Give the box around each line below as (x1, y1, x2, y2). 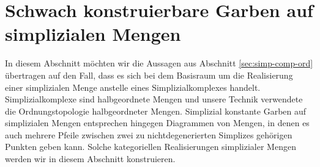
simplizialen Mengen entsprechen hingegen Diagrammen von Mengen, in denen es (5, 116, 310, 129)
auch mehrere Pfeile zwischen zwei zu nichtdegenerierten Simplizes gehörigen (5, 128, 292, 141)
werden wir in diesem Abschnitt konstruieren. (5, 152, 176, 165)
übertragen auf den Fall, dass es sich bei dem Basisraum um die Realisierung (5, 68, 293, 81)
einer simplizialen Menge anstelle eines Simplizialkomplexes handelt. (5, 80, 261, 93)
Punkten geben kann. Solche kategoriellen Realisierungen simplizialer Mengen (5, 140, 296, 153)
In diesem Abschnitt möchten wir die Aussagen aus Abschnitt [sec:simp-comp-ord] (5, 57, 313, 69)
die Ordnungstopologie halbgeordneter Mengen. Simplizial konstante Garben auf (5, 104, 307, 117)
